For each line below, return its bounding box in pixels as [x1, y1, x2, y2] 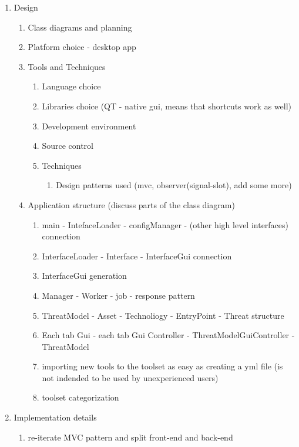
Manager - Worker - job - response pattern [42, 289, 195, 301]
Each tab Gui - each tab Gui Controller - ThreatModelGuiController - [42, 329, 295, 341]
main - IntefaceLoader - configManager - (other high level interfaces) [42, 218, 289, 231]
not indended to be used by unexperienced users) [42, 371, 219, 383]
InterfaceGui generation [42, 269, 127, 282]
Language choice [42, 80, 101, 92]
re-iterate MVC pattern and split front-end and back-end [28, 431, 233, 443]
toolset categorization [42, 391, 119, 403]
